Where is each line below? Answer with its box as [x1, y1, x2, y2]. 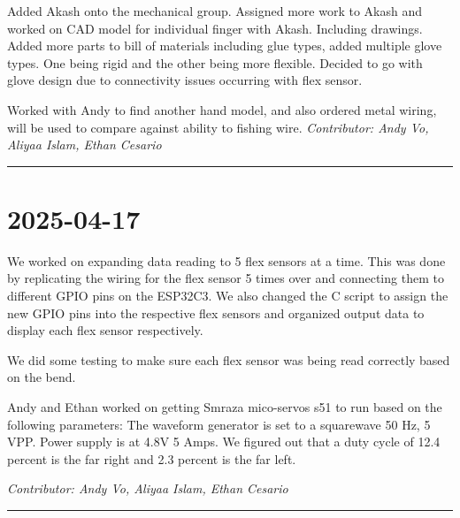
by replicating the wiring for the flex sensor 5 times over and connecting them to [7, 269, 444, 287]
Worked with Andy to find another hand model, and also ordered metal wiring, [7, 100, 437, 118]
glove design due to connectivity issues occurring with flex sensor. [7, 71, 363, 89]
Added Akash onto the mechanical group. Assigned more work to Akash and [7, 2, 423, 19]
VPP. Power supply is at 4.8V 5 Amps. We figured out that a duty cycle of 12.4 [7, 432, 441, 451]
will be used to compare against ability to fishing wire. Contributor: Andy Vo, [7, 118, 429, 136]
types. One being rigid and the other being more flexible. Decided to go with [7, 53, 423, 72]
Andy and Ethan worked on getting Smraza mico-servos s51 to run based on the [7, 398, 442, 416]
